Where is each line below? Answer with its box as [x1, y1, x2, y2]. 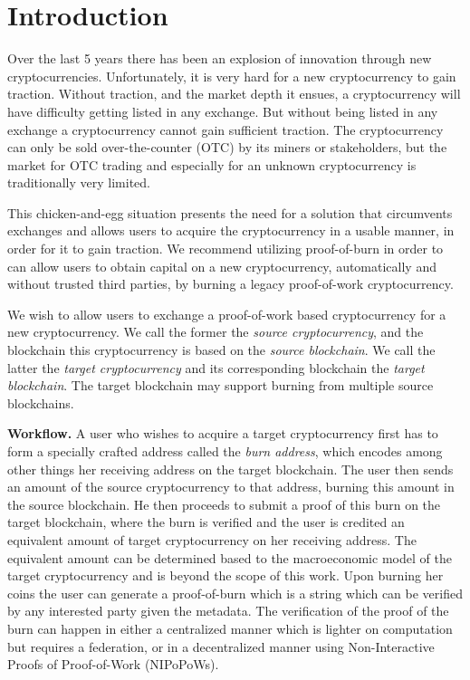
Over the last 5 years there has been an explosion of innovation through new [7, 49, 432, 68]
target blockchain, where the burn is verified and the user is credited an [7, 512, 405, 532]
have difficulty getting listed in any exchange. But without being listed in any [7, 101, 438, 120]
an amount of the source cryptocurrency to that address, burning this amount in [7, 477, 455, 496]
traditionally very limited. [7, 173, 151, 192]
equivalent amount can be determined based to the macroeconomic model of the [7, 548, 452, 567]
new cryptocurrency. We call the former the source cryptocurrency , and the [7, 322, 424, 341]
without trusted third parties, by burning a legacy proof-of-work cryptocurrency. [7, 274, 454, 293]
